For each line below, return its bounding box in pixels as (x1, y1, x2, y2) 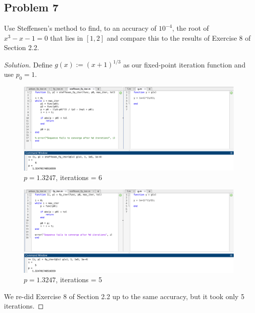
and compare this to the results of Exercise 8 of (106, 32, 251, 43)
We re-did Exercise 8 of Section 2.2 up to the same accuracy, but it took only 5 (4, 291, 245, 301)
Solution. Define (4, 59, 52, 69)
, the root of (172, 23, 209, 33)
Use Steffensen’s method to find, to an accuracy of (4, 23, 156, 33)
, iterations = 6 (55, 172, 102, 183)
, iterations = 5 (55, 274, 102, 285)
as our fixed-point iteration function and (123, 59, 246, 69)
